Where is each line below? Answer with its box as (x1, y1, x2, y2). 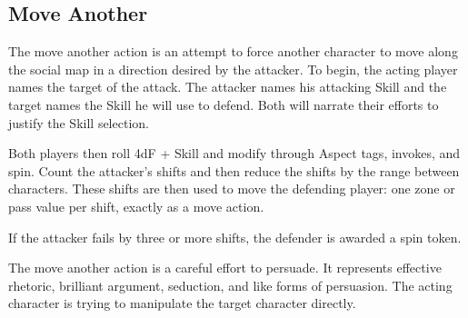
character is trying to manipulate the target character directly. (8, 293, 356, 313)
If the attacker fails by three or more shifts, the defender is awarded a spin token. (8, 227, 462, 246)
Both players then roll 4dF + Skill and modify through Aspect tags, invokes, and (8, 144, 461, 163)
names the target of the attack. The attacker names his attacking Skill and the (8, 77, 447, 96)
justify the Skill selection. (8, 113, 149, 132)
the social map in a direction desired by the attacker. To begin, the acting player (8, 59, 458, 78)
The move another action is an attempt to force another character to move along (8, 42, 458, 61)
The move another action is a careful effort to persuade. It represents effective (8, 258, 442, 277)
